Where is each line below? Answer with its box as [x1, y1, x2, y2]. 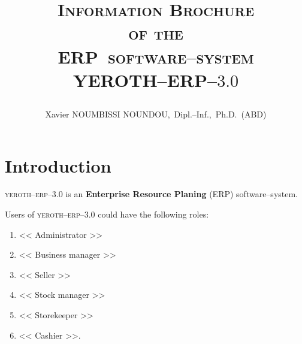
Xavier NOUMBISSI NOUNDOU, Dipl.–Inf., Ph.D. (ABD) [45, 107, 267, 120]
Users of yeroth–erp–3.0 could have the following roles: [5, 208, 209, 221]
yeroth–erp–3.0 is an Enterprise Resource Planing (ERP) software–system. [5, 188, 298, 200]
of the [128, 20, 183, 45]
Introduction [5, 153, 111, 177]
